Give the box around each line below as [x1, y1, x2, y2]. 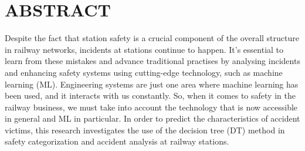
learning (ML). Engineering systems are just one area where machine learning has [5, 78, 299, 90]
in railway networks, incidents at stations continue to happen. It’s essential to [5, 43, 284, 55]
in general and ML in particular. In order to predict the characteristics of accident [5, 112, 300, 125]
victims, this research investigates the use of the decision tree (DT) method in [5, 123, 285, 136]
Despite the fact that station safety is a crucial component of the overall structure [5, 32, 299, 44]
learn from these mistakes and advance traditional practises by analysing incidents [5, 55, 300, 67]
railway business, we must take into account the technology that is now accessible [5, 100, 298, 113]
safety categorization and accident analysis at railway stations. [5, 135, 229, 147]
